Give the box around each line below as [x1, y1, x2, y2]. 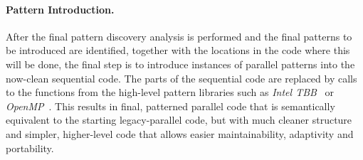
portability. [6, 140, 54, 155]
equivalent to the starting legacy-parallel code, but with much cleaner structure [6, 112, 352, 127]
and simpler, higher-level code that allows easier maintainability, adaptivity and [6, 126, 354, 141]
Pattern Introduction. [6, 1, 115, 16]
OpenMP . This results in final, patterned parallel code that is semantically [6, 98, 335, 113]
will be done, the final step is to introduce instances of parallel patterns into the [6, 56, 355, 71]
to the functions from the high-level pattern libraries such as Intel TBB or [6, 85, 335, 100]
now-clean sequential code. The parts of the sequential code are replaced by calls [6, 70, 357, 85]
